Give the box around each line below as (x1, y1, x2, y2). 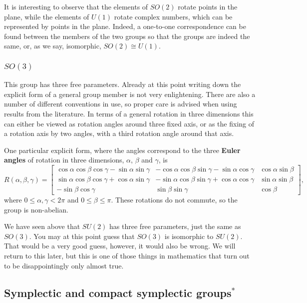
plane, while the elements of (4, 11, 89, 21)
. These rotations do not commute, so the (111, 194, 238, 205)
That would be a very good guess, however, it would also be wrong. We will (4, 240, 236, 251)
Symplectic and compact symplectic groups (4, 284, 232, 300)
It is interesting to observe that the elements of (4, 1, 148, 11)
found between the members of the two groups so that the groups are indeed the (4, 30, 250, 41)
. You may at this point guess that (29, 230, 135, 241)
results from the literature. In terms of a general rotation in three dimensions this (4, 108, 254, 119)
